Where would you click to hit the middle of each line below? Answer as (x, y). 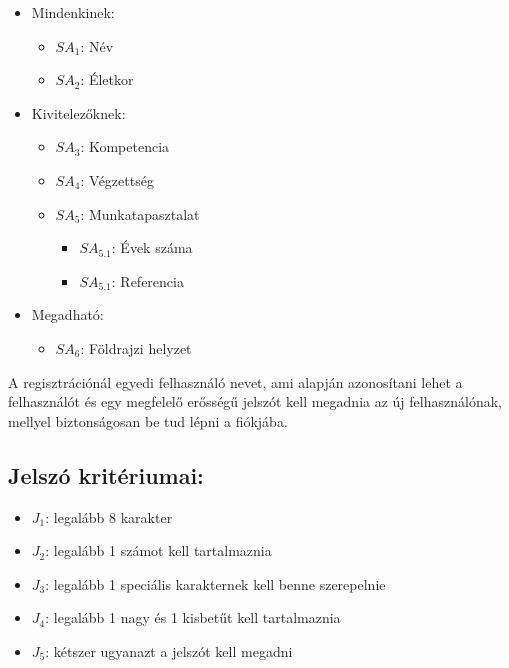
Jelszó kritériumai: (106, 474)
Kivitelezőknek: (78, 112)
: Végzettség (117, 179)
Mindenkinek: (73, 12)
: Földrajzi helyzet (136, 347)
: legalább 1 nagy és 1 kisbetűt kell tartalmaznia (193, 617)
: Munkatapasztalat (140, 213)
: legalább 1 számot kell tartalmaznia (158, 550)
